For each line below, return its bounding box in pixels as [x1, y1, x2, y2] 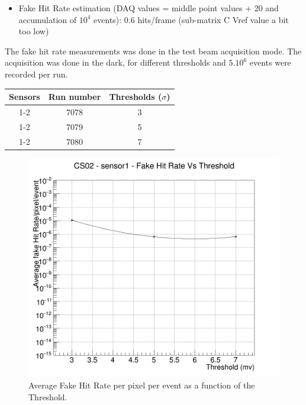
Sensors [9, 90, 40, 103]
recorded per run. [5, 67, 68, 80]
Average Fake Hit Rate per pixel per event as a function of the [28, 379, 255, 391]
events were [249, 56, 291, 69]
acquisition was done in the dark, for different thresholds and [5, 56, 226, 69]
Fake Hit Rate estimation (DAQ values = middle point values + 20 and [18, 2, 279, 14]
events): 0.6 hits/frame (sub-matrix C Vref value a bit [94, 13, 289, 25]
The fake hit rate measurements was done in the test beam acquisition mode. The [5, 44, 302, 57]
